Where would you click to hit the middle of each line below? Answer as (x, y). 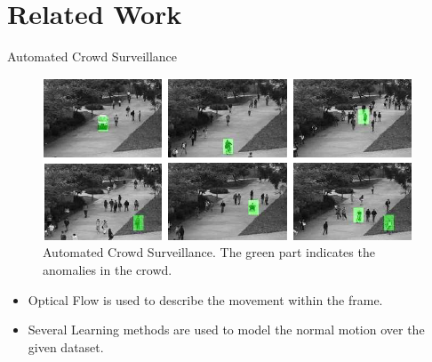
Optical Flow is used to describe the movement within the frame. (205, 299)
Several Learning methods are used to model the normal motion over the (226, 330)
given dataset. (66, 346)
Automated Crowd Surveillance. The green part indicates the (209, 252)
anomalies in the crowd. (108, 269)
